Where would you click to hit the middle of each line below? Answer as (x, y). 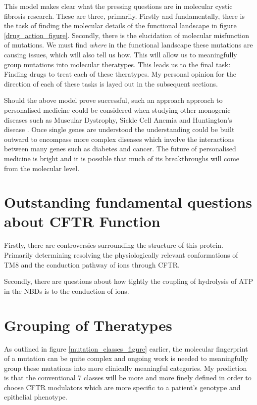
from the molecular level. (42, 168)
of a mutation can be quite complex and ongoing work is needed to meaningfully (126, 358)
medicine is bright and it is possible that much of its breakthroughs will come (122, 158)
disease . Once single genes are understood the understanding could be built (119, 129)
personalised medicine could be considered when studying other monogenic (117, 110)
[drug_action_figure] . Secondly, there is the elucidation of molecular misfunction (127, 35)
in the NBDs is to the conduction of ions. (67, 291)
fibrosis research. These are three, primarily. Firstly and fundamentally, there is (124, 16)
